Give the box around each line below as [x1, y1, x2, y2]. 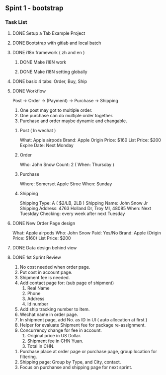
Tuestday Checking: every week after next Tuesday [19, 211, 125, 217]
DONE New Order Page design [12, 220, 76, 226]
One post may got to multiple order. [19, 107, 93, 113]
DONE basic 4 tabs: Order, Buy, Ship [12, 78, 87, 84]
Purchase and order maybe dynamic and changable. [19, 118, 127, 124]
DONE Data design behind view [12, 244, 77, 250]
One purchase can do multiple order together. [19, 112, 113, 118]
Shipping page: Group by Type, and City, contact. [19, 359, 121, 365]
